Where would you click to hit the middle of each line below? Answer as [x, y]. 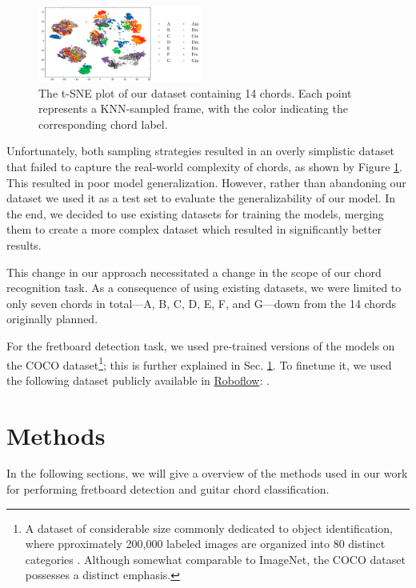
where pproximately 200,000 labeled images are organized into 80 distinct [205, 544]
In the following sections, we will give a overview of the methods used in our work [207, 473]
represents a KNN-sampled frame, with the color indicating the [193, 108]
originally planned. [52, 319]
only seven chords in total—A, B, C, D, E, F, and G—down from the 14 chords [201, 303]
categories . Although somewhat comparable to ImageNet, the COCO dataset [215, 559]
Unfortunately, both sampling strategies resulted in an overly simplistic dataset [200, 151]
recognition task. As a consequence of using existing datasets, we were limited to [204, 288]
